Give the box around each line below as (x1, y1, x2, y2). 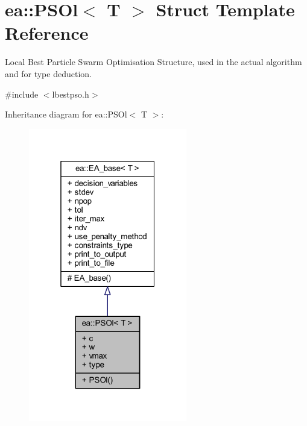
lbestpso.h (52, 87, 89, 100)
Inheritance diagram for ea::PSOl (5, 108, 127, 121)
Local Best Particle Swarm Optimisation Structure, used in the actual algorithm (5, 55, 302, 68)
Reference (5, 20, 89, 45)
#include (5, 87, 39, 100)
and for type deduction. (5, 67, 92, 80)
